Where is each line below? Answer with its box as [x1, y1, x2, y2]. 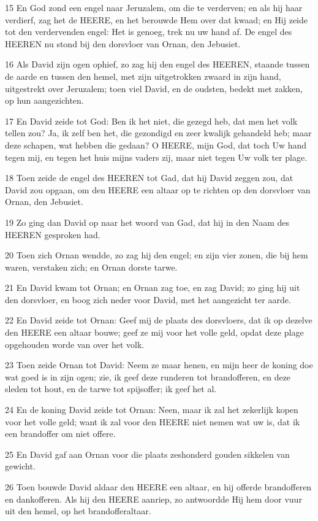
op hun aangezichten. [5, 94, 84, 107]
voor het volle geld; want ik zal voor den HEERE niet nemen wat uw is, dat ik [5, 415, 300, 428]
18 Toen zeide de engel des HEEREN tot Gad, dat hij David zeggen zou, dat [5, 171, 293, 184]
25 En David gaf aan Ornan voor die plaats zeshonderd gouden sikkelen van [5, 447, 290, 460]
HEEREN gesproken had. [5, 228, 100, 241]
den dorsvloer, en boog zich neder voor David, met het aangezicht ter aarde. [5, 293, 291, 306]
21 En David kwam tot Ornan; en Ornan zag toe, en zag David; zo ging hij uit [5, 281, 300, 294]
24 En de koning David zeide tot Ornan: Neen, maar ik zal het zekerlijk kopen [5, 403, 298, 416]
